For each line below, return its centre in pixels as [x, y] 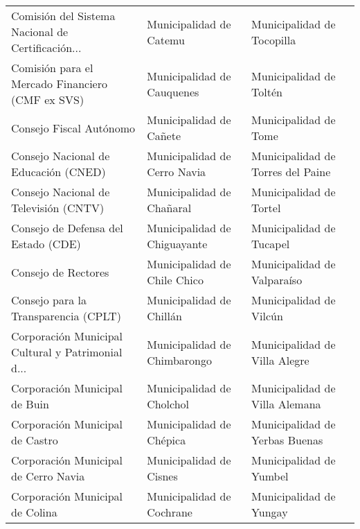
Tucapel [271, 244]
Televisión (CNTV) [58, 208]
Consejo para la [49, 300]
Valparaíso [277, 280]
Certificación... [46, 47]
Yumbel [270, 476]
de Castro [35, 440]
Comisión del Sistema [63, 16]
